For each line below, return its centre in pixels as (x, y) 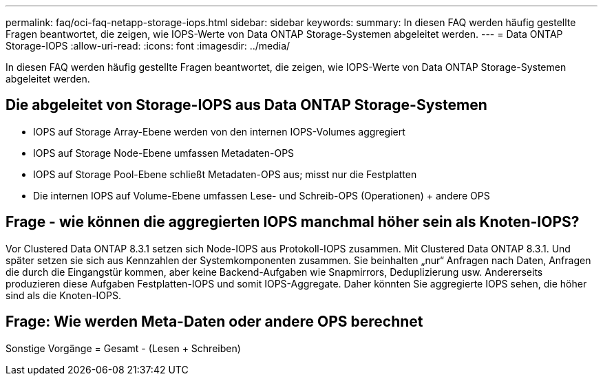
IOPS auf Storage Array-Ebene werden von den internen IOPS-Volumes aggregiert (219, 131)
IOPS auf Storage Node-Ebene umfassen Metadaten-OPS (164, 153)
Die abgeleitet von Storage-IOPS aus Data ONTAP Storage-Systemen (246, 105)
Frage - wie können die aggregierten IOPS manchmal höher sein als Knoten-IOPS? (293, 222)
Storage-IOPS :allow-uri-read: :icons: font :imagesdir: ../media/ (148, 46)
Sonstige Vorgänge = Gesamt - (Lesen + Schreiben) (123, 348)
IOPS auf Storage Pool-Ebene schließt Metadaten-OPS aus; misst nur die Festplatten (225, 174)
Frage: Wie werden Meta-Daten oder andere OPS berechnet (214, 322)
